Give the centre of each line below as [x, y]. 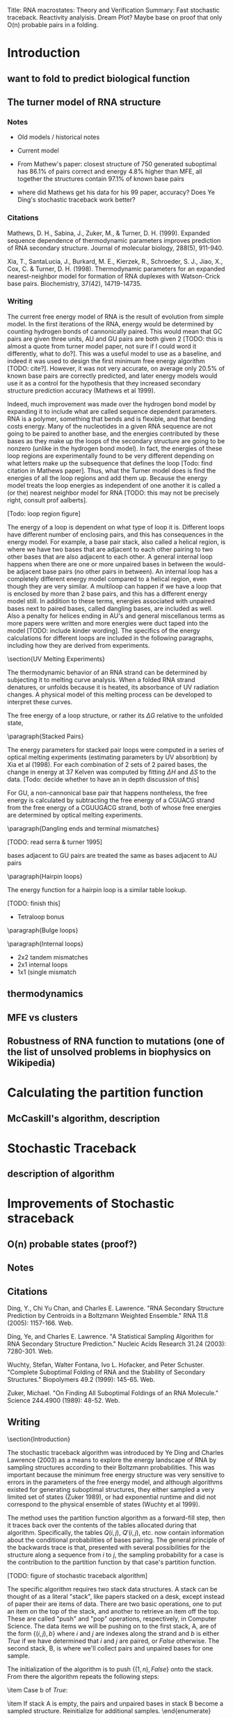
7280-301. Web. [30, 1351]
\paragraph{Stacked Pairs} [46, 736]
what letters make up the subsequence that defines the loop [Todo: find [110, 463]
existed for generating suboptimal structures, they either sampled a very [111, 1489]
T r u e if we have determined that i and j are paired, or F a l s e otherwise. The [113, 1641]
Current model [38, 151]
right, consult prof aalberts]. [48, 500]
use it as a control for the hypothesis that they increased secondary [104, 383]
